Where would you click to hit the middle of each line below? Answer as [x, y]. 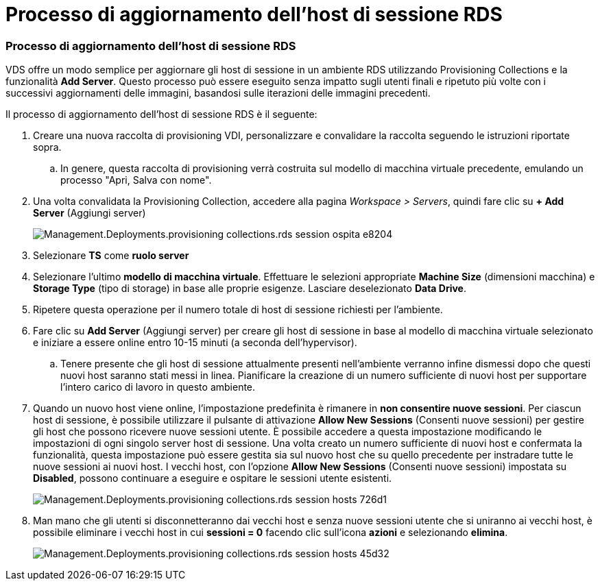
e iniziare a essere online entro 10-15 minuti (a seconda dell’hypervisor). [195, 343]
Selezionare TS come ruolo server [111, 256]
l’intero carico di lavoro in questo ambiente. [158, 387]
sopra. [47, 147]
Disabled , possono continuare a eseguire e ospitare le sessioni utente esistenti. [213, 478]
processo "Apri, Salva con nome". [136, 180]
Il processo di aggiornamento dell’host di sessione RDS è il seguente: [161, 114]
